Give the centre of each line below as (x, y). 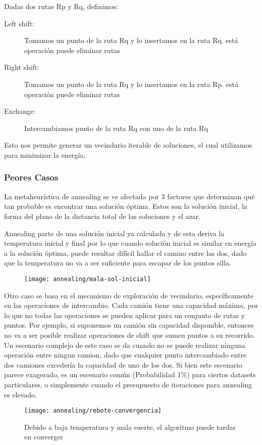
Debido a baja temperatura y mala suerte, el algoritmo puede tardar (130, 427)
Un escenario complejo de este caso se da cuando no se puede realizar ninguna (125, 345)
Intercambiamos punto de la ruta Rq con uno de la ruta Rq (116, 128)
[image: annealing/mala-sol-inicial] (88, 279)
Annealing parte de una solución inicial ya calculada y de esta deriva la (114, 233)
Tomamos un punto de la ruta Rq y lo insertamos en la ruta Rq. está (131, 40)
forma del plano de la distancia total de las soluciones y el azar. (102, 216)
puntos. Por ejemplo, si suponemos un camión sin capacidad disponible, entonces (129, 325)
